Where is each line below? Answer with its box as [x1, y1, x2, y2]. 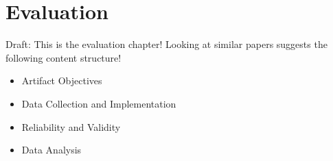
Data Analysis [21, 143, 82, 157]
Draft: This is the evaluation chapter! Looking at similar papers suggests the [5, 37, 328, 51]
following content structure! [5, 50, 122, 64]
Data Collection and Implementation [21, 96, 176, 110]
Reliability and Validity [21, 119, 121, 134]
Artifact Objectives [21, 73, 102, 88]
